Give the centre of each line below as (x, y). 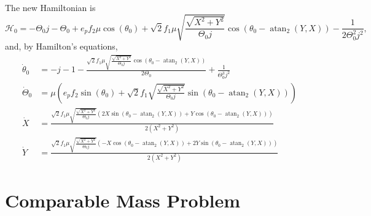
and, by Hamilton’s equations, (61, 46)
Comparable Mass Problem (123, 200)
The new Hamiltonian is (50, 7)
